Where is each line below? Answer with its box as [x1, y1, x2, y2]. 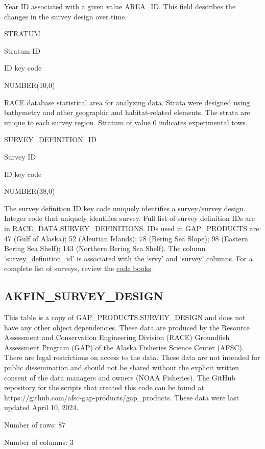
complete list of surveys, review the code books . [4, 263, 153, 274]
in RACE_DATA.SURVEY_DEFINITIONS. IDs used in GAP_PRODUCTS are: [4, 222, 261, 233]
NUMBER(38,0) [4, 186, 55, 196]
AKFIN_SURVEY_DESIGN [4, 288, 163, 304]
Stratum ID [4, 45, 41, 56]
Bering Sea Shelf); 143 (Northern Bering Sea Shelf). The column [4, 243, 206, 254]
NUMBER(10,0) [4, 79, 55, 90]
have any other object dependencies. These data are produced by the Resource [4, 322, 250, 332]
